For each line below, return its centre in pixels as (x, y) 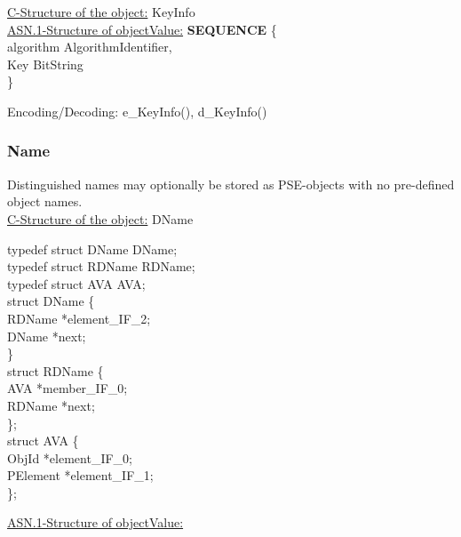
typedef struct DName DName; (92, 248)
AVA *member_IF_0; (68, 388)
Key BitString (45, 64)
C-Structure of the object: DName (100, 218)
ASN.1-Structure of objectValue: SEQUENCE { (142, 29)
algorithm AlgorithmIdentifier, (90, 47)
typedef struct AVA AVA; (76, 283)
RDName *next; (51, 405)
